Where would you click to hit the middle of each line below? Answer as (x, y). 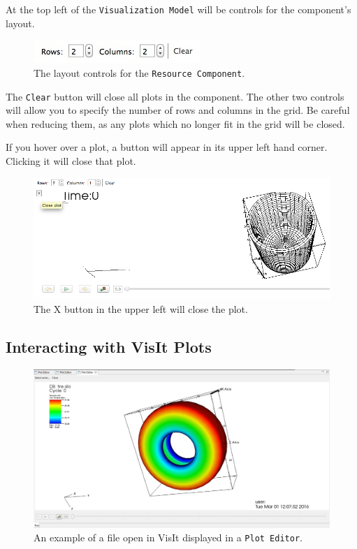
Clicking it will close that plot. (71, 160)
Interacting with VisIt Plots (109, 347)
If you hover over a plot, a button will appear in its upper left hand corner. (167, 147)
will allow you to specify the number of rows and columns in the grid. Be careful (178, 110)
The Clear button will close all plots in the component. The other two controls (175, 96)
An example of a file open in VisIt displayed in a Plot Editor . (168, 537)
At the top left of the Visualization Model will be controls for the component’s (178, 9)
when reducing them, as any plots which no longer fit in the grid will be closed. (175, 123)
